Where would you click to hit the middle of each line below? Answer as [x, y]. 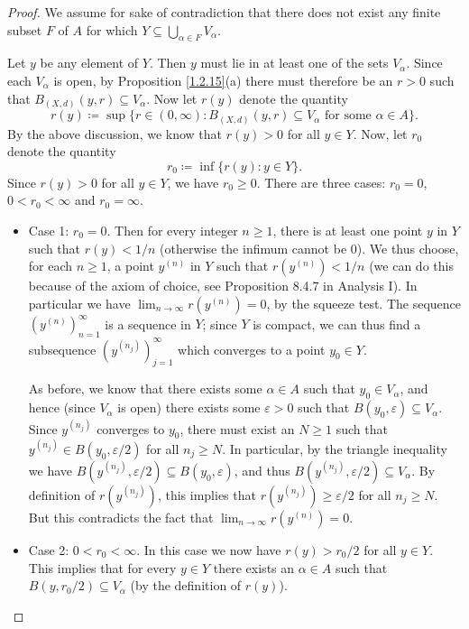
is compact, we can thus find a [337, 324]
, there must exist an [237, 428]
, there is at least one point [348, 230]
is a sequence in [148, 324]
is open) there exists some [189, 407]
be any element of [89, 63]
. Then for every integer [172, 230]
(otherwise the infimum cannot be [253, 248]
